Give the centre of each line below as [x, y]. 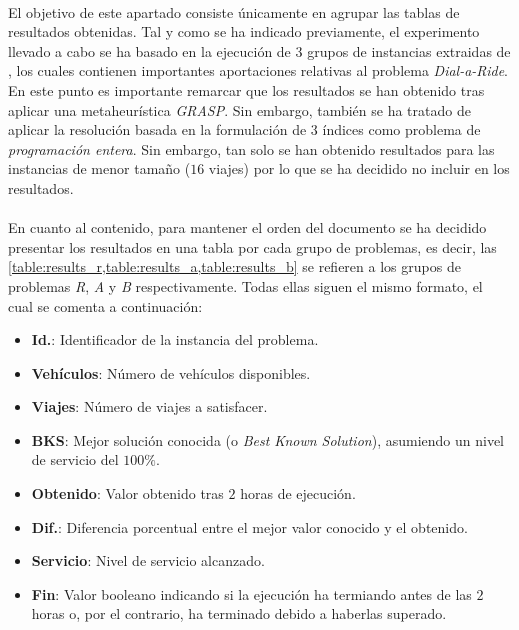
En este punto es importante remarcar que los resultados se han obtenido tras [246, 89]
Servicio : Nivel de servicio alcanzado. [148, 560]
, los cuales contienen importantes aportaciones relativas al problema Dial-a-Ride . [258, 70]
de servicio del [75, 459]
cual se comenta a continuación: [105, 305]
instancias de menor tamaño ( [99, 168]
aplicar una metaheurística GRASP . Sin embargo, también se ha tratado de [239, 109]
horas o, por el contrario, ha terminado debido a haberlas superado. [239, 613]
